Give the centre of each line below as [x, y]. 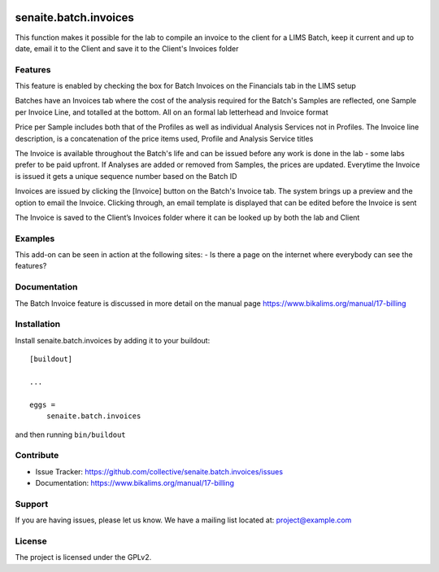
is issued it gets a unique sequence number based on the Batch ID [126, 176]
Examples [35, 238]
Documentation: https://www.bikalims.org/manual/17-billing [135, 483]
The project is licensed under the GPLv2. [83, 557]
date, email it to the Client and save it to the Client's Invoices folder [127, 48]
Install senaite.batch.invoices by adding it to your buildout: [113, 340]
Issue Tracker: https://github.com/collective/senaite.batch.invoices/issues [159, 471]
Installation [38, 324]
